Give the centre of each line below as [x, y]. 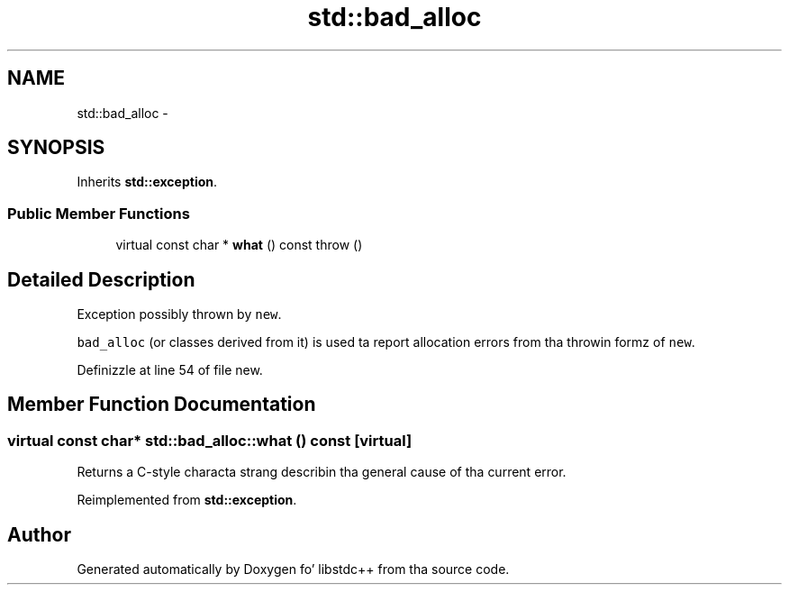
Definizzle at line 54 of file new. [170, 370]
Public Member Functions [99, 213]
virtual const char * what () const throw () [239, 245]
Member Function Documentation [162, 405]
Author [39, 534]
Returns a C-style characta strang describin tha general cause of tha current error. [322, 472]
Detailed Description [101, 279]
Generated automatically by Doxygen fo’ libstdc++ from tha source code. [293, 569]
